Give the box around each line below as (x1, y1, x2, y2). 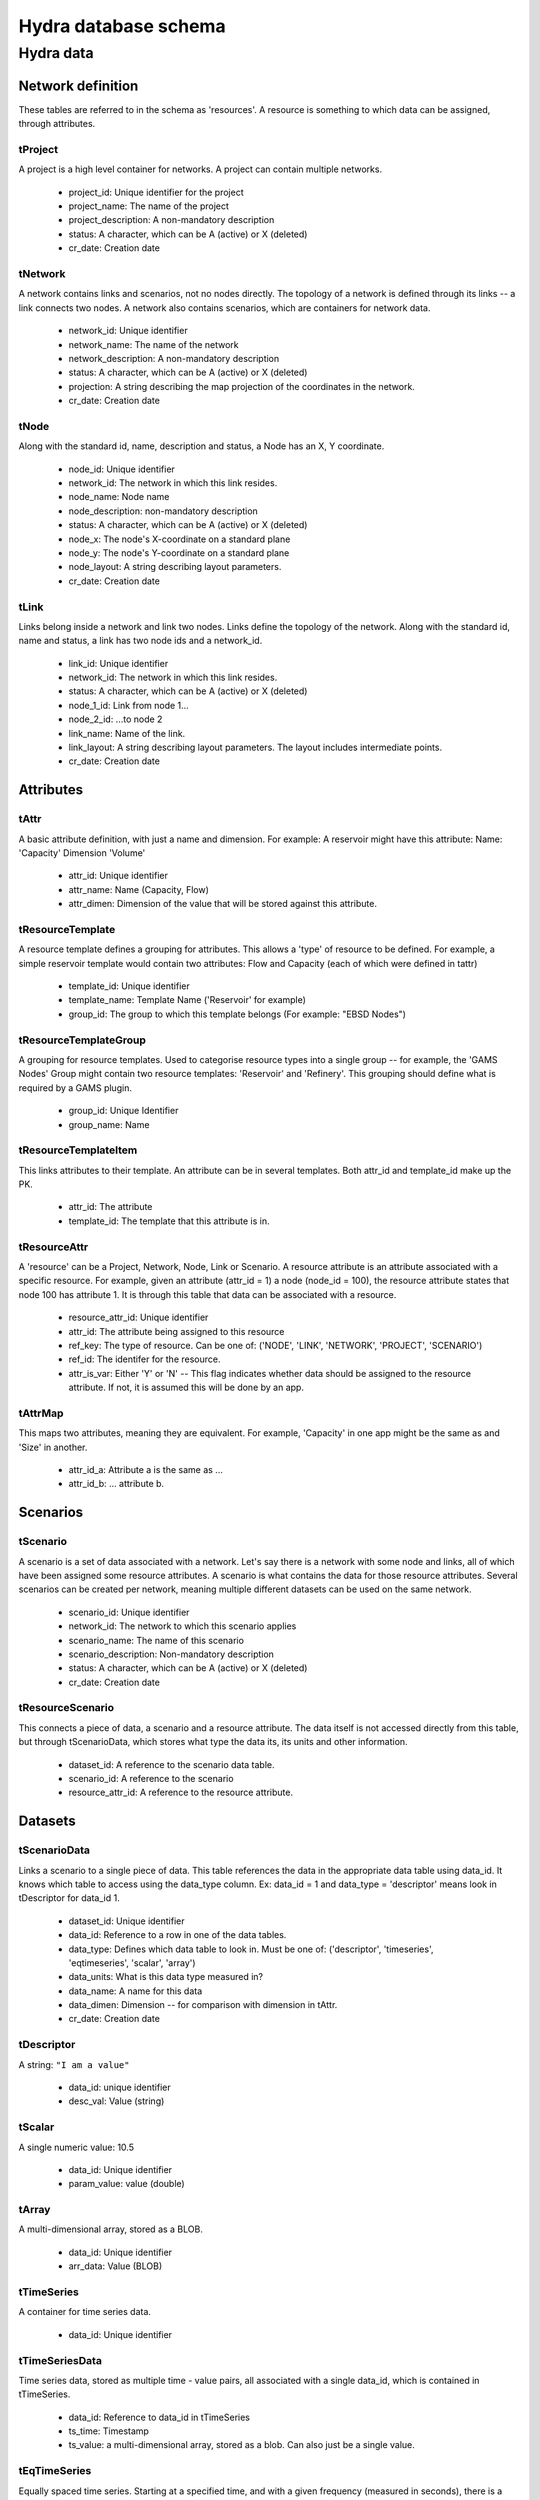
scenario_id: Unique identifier (68, 1606, 190, 1618)
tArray (18, 2203, 51, 2217)
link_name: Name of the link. (68, 727, 186, 739)
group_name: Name (68, 1118, 150, 1130)
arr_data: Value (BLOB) (68, 2260, 163, 2272)
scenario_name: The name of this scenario (68, 1634, 245, 1646)
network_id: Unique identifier (68, 325, 189, 337)
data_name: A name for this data (68, 1985, 203, 1997)
